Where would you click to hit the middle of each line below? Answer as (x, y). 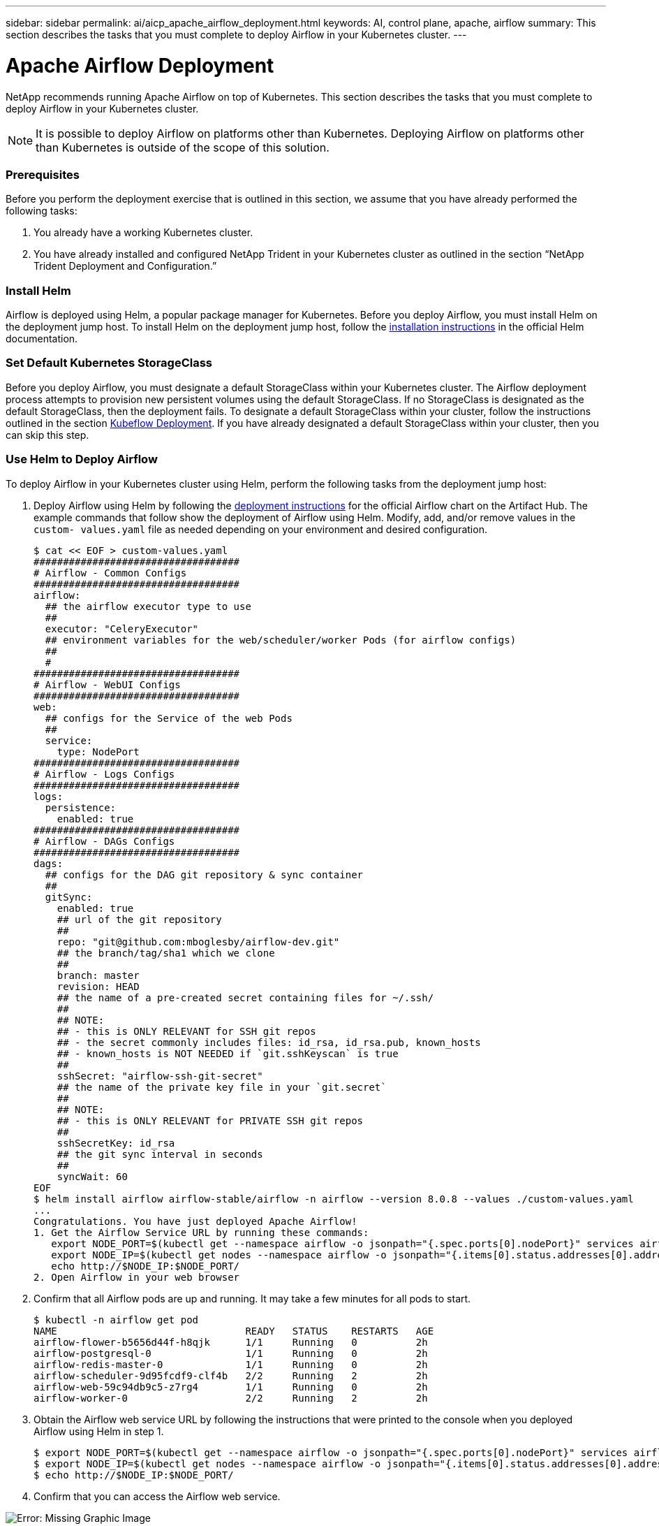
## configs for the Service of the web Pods (169, 718)
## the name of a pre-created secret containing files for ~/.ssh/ (245, 997)
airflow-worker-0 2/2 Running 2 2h (231, 1398)
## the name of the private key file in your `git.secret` (222, 1087)
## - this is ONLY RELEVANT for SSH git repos (186, 1031)
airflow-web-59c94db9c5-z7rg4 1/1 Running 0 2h (231, 1387)
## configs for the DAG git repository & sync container (204, 874)
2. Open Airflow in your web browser (137, 1277)
